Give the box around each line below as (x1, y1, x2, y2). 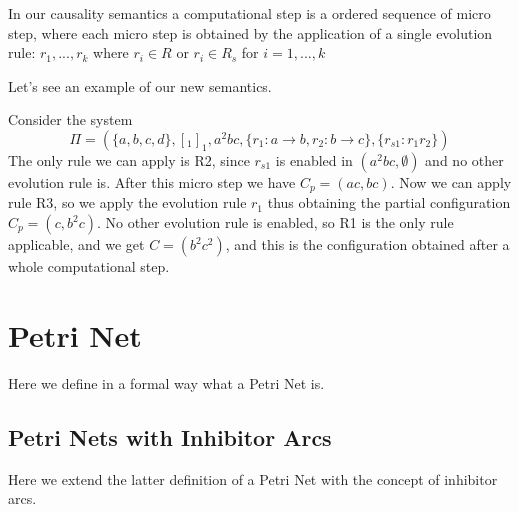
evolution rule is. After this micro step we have (8, 171, 296, 192)
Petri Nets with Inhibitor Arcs (8, 421, 332, 452)
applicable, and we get (8, 234, 145, 255)
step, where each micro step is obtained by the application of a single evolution (8, 22, 493, 43)
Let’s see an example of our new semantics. (8, 75, 272, 96)
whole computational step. (8, 256, 170, 277)
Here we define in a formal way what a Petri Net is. (8, 372, 325, 393)
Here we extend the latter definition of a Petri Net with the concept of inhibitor (8, 468, 498, 489)
